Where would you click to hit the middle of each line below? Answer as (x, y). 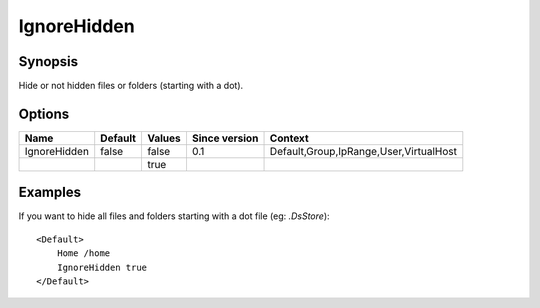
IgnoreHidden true (102, 267)
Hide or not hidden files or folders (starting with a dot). (131, 86)
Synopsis (48, 61)
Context (289, 138)
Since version (225, 138)
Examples (50, 192)
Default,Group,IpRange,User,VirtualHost (363, 151)
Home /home (83, 253)
